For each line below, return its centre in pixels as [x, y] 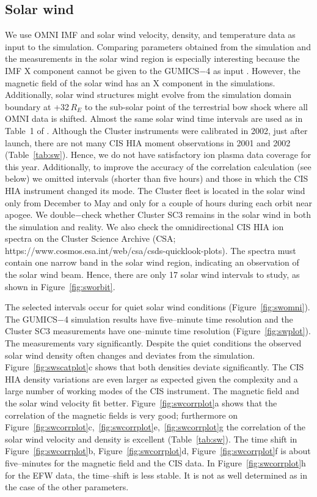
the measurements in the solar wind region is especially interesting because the [152, 58]
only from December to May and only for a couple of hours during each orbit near [159, 202]
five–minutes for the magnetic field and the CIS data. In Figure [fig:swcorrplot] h [155, 462]
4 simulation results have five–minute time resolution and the [178, 319]
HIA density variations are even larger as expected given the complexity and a [151, 379]
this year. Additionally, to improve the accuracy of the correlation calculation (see [158, 166]
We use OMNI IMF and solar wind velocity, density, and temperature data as [150, 35]
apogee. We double [40, 215]
